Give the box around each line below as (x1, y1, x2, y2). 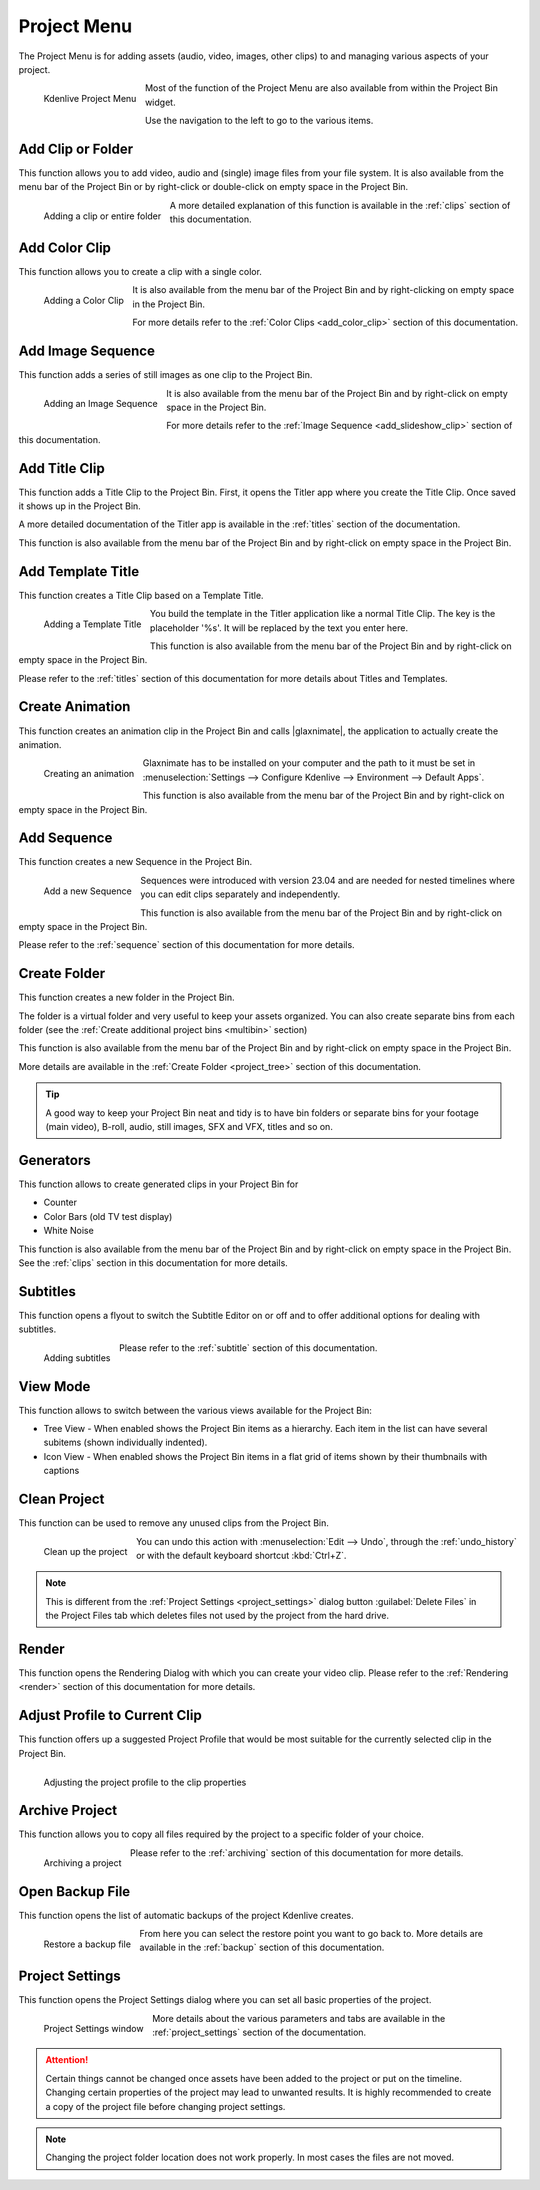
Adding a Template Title (43, 618, 142, 630)
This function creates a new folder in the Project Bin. (18, 991, 235, 1004)
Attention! (45, 2054, 89, 2066)
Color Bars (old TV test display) (43, 1210, 173, 1222)
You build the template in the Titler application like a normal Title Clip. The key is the (150, 608, 496, 620)
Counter (43, 1196, 78, 1209)
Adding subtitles (43, 1352, 111, 1364)
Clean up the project (43, 1546, 128, 1558)
